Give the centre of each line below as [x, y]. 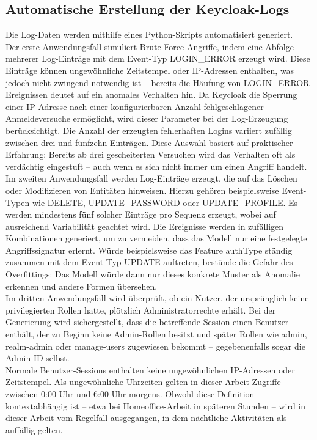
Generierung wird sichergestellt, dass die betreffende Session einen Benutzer [147, 322]
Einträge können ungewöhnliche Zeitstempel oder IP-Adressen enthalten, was [150, 70]
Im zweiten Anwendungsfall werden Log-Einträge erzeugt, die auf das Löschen [151, 178]
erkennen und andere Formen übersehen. [82, 286]
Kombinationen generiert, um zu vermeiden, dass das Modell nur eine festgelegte [156, 238]
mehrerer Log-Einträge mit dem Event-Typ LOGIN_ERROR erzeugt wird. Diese [158, 58]
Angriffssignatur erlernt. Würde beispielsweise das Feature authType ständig [149, 250]
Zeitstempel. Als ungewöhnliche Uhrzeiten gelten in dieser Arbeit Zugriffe [143, 382]
